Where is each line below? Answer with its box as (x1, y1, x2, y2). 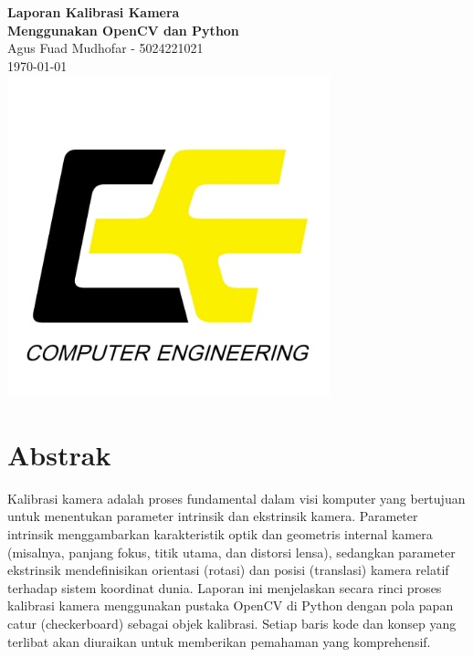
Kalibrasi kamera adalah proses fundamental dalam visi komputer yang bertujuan (7, 488, 466, 507)
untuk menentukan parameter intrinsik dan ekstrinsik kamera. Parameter (7, 506, 418, 526)
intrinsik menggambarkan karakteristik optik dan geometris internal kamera (7, 525, 433, 544)
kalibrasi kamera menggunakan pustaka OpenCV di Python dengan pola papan (7, 596, 454, 615)
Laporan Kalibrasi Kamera (7, 3, 180, 21)
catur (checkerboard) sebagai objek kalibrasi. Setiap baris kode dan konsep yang (7, 614, 457, 633)
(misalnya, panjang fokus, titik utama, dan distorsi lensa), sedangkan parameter (7, 542, 456, 561)
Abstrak (7, 435, 111, 473)
